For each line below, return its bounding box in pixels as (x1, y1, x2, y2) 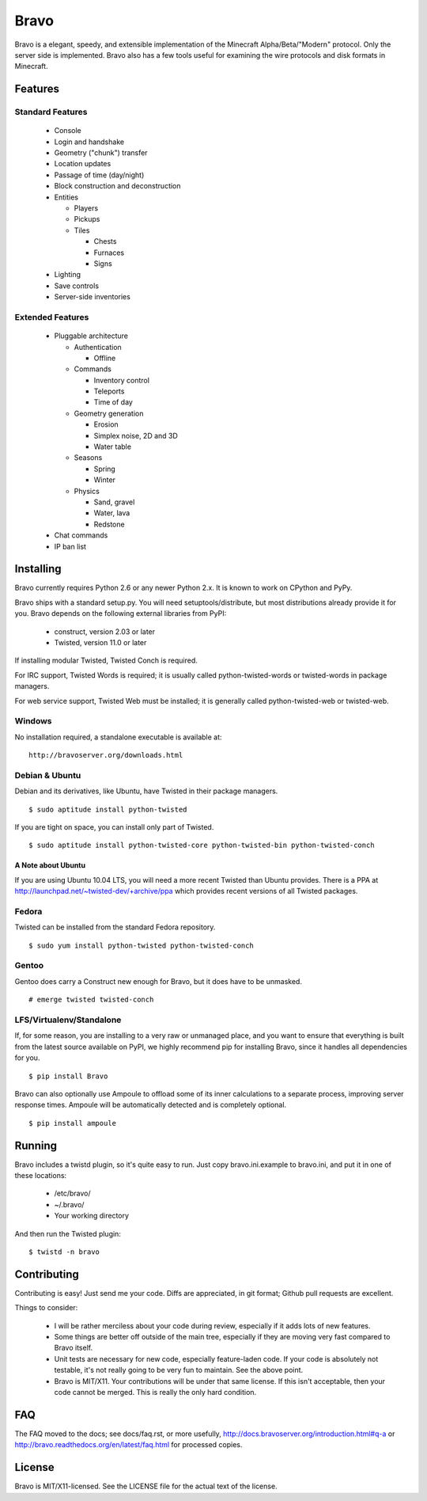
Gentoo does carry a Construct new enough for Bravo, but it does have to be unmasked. (14, 976, 302, 986)
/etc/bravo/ (54, 1188, 91, 1199)
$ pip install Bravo (28, 1071, 108, 1081)
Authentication (74, 342, 122, 351)
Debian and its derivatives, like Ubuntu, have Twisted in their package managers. (14, 786, 278, 796)
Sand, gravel (93, 497, 135, 507)
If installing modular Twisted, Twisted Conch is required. (14, 655, 198, 665)
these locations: (14, 1171, 67, 1180)
